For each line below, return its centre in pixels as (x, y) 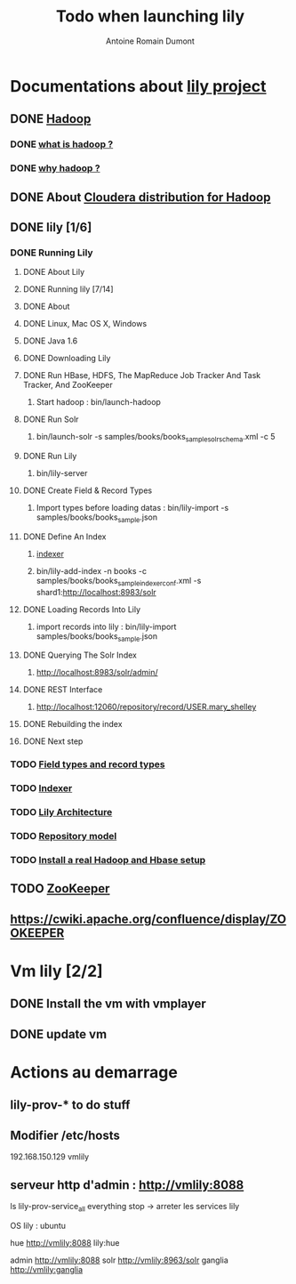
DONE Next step (53, 741)
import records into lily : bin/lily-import (106, 626)
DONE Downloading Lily (67, 359)
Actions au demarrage (94, 1072)
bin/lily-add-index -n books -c (92, 570)
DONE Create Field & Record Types (88, 490)
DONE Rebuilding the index (72, 724)
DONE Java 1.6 (50, 341)
